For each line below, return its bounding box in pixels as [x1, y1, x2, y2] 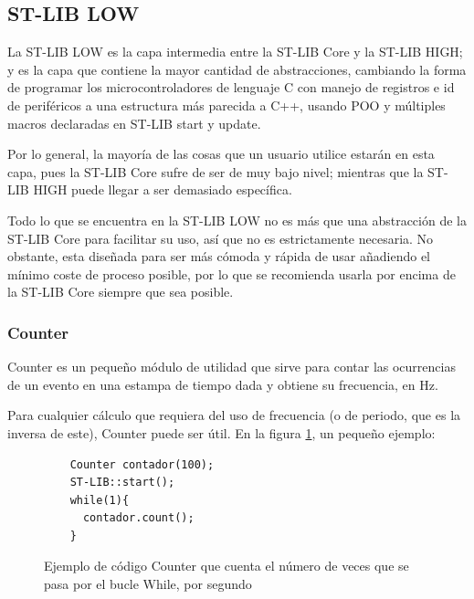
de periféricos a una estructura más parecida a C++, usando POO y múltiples [7, 95, 446, 114]
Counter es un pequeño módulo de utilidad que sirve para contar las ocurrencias [7, 357, 456, 376]
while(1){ [69, 493, 130, 507]
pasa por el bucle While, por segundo [44, 574, 252, 594]
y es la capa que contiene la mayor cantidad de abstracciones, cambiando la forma [7, 59, 467, 79]
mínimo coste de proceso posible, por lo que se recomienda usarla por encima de [7, 264, 456, 283]
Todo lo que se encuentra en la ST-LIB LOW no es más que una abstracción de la [7, 210, 467, 229]
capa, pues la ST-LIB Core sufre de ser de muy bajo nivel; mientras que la [7, 162, 424, 181]
